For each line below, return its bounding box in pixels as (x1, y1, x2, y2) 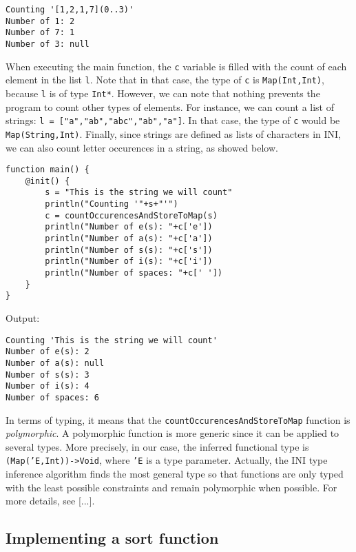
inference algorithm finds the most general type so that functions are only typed (6, 467, 344, 480)
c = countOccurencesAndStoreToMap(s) (45, 210, 218, 221)
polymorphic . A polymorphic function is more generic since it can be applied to (6, 426, 339, 440)
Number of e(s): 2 (6, 347, 90, 357)
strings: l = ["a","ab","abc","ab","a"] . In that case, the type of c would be (6, 113, 340, 127)
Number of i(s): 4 (6, 381, 90, 391)
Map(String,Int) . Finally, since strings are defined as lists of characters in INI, (6, 126, 342, 141)
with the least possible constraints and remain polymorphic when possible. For (6, 480, 337, 494)
